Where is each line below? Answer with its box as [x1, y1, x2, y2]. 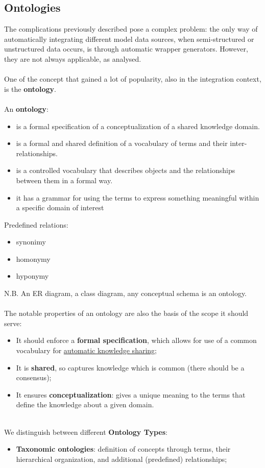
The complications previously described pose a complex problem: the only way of [4, 23, 258, 34]
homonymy [16, 253, 51, 264]
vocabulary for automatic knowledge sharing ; [16, 345, 157, 356]
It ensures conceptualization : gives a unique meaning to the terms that [16, 389, 246, 400]
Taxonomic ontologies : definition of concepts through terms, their [16, 444, 231, 454]
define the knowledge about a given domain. [16, 399, 154, 410]
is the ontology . [4, 83, 57, 94]
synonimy [16, 236, 46, 247]
